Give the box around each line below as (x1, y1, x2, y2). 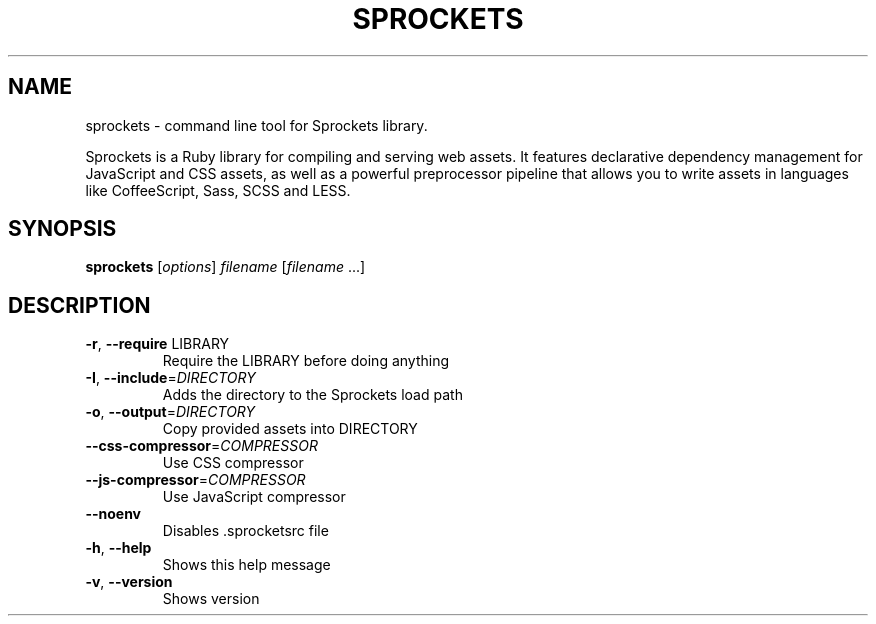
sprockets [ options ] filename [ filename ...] (85, 258, 366, 276)
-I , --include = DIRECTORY (85, 369, 256, 387)
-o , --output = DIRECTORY (85, 403, 256, 421)
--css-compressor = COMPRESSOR (85, 437, 318, 455)
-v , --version (85, 573, 173, 591)
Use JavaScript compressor (162, 488, 346, 506)
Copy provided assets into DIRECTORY (162, 420, 418, 438)
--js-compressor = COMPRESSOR (85, 471, 306, 489)
